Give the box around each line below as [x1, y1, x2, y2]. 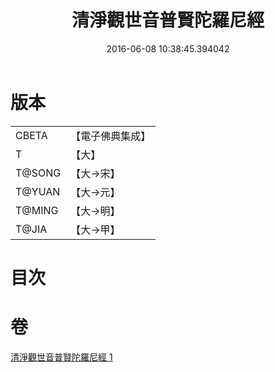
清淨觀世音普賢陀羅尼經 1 [10, 351, 113, 363]
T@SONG [15, 166, 62, 180]
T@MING [15, 203, 59, 217]
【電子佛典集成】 [70, 129, 152, 143]
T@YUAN [15, 184, 61, 198]
